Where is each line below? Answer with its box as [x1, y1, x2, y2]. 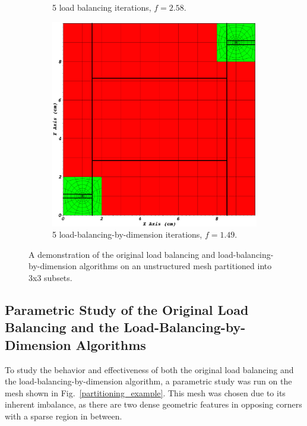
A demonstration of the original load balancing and [29, 248, 216, 260]
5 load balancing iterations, [52, 1, 151, 13]
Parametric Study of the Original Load [5, 300, 249, 318]
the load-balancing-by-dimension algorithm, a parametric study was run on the [5, 375, 292, 387]
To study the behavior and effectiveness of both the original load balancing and [5, 363, 294, 375]
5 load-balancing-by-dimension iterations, [52, 228, 202, 241]
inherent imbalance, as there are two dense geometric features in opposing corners [5, 398, 302, 411]
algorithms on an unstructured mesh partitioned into [79, 260, 272, 272]
